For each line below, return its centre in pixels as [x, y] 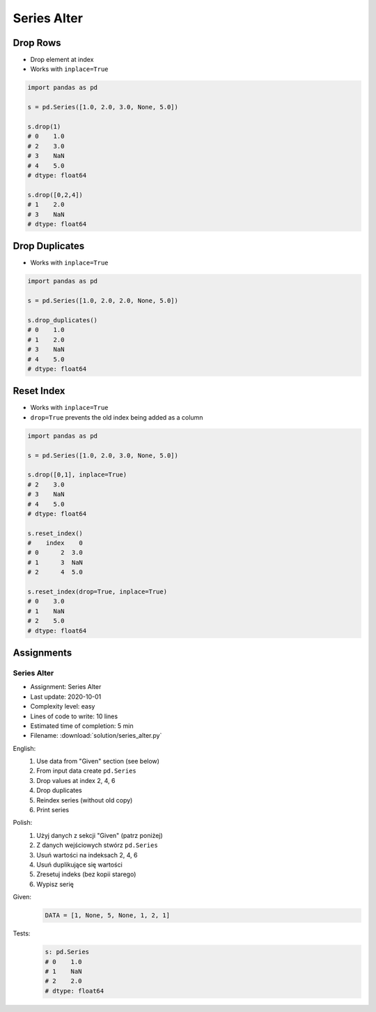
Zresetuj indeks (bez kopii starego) [86, 874]
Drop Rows [37, 43]
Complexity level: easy [63, 706]
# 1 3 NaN [55, 562]
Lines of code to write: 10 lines [74, 716]
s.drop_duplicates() [62, 320]
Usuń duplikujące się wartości [80, 864]
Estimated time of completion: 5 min [82, 726]
